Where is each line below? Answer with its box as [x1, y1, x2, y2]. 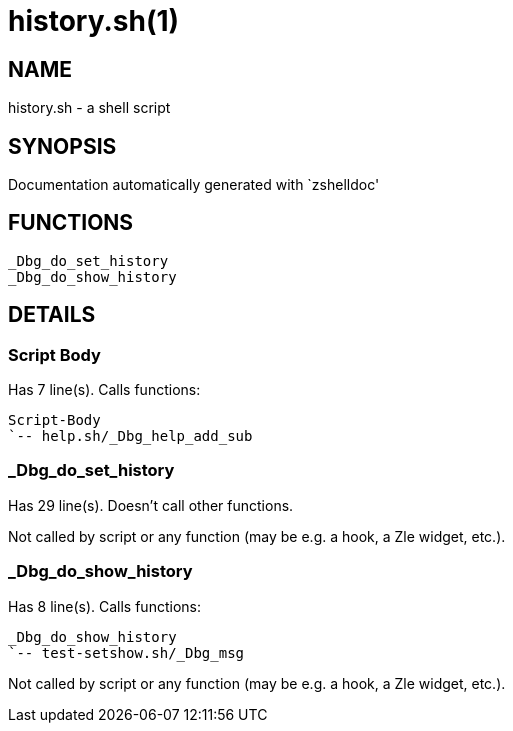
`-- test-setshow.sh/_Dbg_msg [8, 644, 245, 661]
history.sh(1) [8, 4, 180, 38]
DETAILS [8, 302, 96, 328]
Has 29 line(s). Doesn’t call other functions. [8, 496, 294, 514]
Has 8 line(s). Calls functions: [8, 597, 201, 615]
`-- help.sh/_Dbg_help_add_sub [8, 428, 253, 445]
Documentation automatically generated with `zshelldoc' [8, 176, 380, 194]
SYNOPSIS [8, 133, 117, 159]
